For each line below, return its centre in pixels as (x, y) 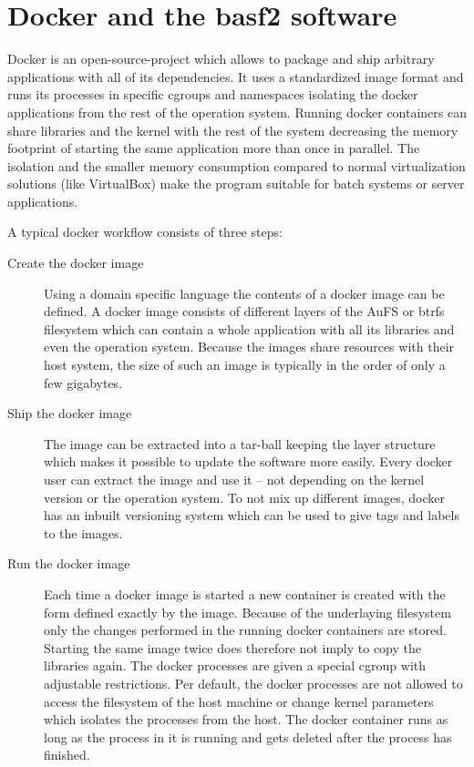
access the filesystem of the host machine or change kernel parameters (239, 701)
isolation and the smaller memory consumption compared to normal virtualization (237, 165)
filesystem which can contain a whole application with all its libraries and (249, 328)
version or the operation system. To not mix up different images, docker (244, 497)
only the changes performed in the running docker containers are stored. (245, 630)
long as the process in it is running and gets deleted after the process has (248, 736)
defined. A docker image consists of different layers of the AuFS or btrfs (244, 311)
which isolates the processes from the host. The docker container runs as (246, 719)
